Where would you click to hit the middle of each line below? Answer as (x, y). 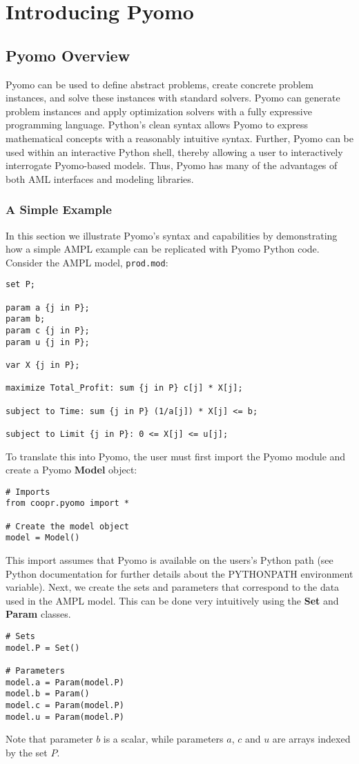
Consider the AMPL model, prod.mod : (87, 262)
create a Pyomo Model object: (71, 470)
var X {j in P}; (43, 365)
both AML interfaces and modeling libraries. (100, 178)
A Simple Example (59, 209)
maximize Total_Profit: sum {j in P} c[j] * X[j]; (124, 388)
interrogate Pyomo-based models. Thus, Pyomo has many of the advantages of (172, 165)
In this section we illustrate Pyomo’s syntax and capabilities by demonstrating (172, 235)
